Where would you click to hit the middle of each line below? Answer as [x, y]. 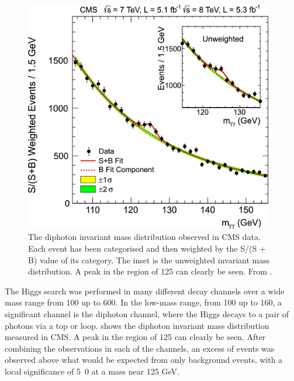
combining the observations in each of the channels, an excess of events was [140, 348]
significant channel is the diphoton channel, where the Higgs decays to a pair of [147, 313]
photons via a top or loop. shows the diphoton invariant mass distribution [137, 325]
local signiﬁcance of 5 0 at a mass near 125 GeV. [92, 371]
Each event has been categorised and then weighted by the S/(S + [147, 248]
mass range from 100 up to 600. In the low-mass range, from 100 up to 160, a [143, 302]
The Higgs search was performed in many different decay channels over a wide [145, 291]
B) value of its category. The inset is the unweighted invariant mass [149, 260]
